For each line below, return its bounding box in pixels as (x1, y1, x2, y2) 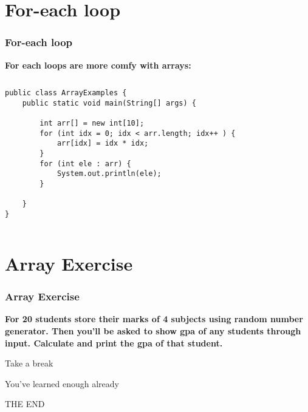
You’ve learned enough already (5, 377, 119, 390)
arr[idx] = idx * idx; (56, 139, 149, 148)
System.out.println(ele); (56, 169, 162, 178)
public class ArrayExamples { (5, 89, 127, 98)
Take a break (5, 357, 53, 370)
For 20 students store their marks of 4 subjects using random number (5, 312, 303, 325)
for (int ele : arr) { (39, 159, 131, 168)
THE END (5, 397, 45, 410)
